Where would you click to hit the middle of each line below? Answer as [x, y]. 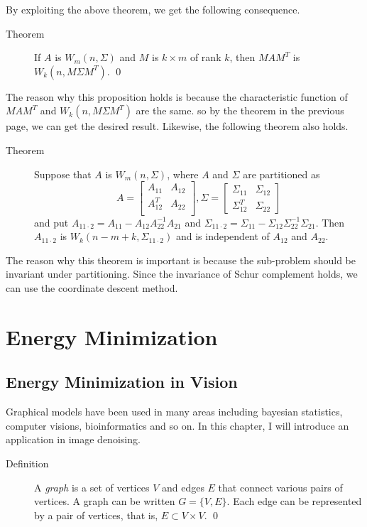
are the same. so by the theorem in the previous [240, 110]
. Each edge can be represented [294, 501]
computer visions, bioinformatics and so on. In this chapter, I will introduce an [177, 425]
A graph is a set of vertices [92, 487]
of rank [206, 57]
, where [183, 174]
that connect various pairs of [280, 487]
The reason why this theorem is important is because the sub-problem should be [181, 260]
